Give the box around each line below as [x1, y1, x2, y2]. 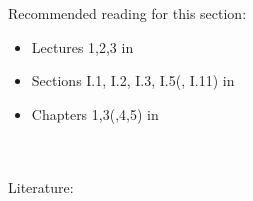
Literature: [8, 176, 74, 197]
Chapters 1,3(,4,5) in [31, 103, 159, 124]
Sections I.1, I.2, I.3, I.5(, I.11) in [31, 70, 235, 91]
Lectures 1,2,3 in [31, 36, 134, 57]
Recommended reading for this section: [8, 3, 247, 23]
